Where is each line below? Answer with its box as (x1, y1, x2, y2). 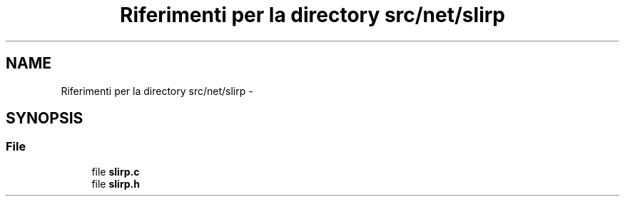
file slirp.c (91, 165, 140, 178)
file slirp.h (91, 177, 140, 190)
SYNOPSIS (6, 109, 83, 128)
